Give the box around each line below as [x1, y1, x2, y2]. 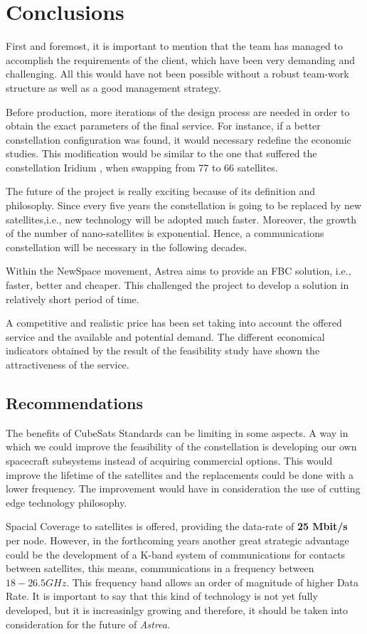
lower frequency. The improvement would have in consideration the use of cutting [6, 481, 361, 496]
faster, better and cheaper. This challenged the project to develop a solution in [6, 278, 349, 292]
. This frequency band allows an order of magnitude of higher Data [66, 574, 359, 589]
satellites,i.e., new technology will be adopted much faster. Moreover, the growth [6, 211, 357, 226]
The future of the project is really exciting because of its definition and [6, 184, 316, 199]
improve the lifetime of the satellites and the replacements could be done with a [6, 467, 354, 482]
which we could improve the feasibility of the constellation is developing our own [6, 439, 357, 454]
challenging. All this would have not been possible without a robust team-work [6, 66, 349, 81]
